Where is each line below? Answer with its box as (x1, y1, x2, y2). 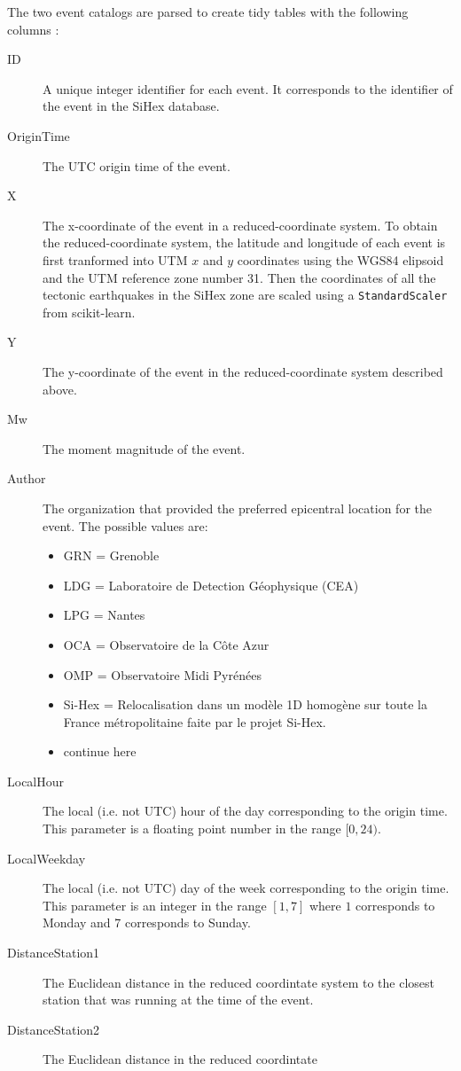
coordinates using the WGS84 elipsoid (237, 250, 444, 269)
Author (7, 469, 46, 488)
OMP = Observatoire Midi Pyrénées (63, 665, 262, 684)
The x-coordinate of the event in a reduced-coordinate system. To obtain (43, 215, 438, 234)
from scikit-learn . (43, 302, 136, 321)
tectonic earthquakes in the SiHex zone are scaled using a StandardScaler (43, 285, 448, 304)
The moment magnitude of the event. (43, 439, 246, 457)
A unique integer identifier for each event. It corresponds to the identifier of (43, 79, 453, 98)
